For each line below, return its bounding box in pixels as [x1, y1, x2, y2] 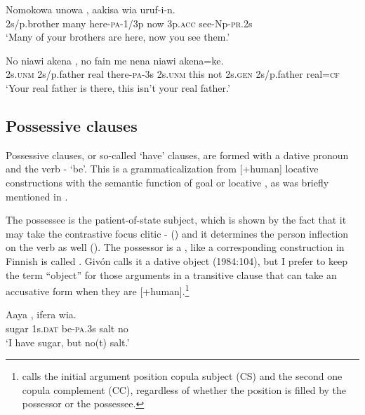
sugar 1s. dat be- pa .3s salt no [6, 320, 128, 335]
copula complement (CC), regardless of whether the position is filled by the [22, 382, 347, 397]
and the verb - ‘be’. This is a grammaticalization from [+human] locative [6, 161, 319, 176]
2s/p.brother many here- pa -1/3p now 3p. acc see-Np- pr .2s [6, 15, 253, 30]
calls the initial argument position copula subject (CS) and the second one [22, 369, 343, 383]
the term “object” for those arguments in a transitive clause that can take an [6, 267, 337, 282]
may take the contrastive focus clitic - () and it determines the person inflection [6, 226, 349, 240]
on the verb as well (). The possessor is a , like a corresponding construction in [6, 240, 345, 254]
